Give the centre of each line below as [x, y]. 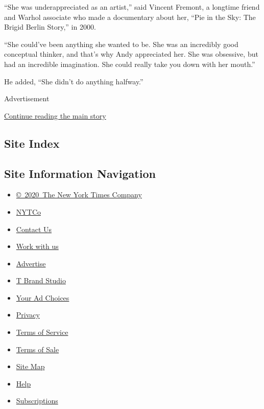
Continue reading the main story [55, 115]
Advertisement [27, 98]
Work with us [37, 246]
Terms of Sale [38, 349]
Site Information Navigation [80, 173]
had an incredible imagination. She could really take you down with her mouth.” [130, 64]
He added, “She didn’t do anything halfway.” [74, 81]
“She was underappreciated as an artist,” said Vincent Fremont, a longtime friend [132, 7]
